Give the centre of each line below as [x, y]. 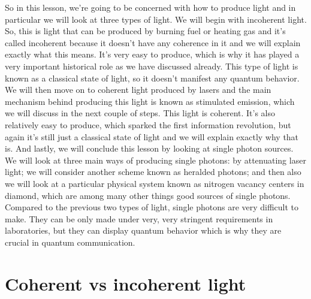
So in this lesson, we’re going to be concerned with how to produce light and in [150, 7]
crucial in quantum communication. [70, 242]
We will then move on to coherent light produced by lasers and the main [138, 90]
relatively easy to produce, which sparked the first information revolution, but [148, 124]
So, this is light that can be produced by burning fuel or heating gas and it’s [145, 31]
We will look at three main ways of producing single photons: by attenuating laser [155, 160]
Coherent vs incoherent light [126, 283]
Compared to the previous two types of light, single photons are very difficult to [152, 207]
